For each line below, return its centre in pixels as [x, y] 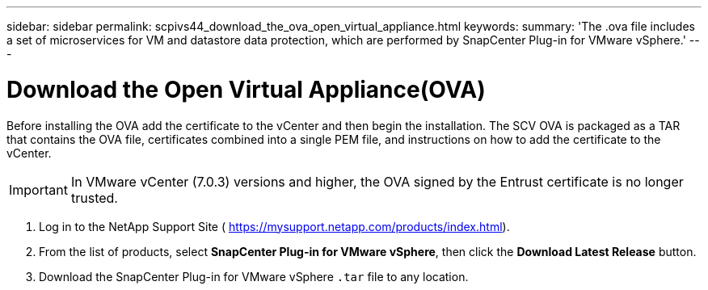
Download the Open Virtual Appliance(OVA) [246, 89]
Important [38, 189]
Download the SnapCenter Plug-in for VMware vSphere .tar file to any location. [254, 276]
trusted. [94, 198]
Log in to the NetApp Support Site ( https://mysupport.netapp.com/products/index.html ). [274, 226]
